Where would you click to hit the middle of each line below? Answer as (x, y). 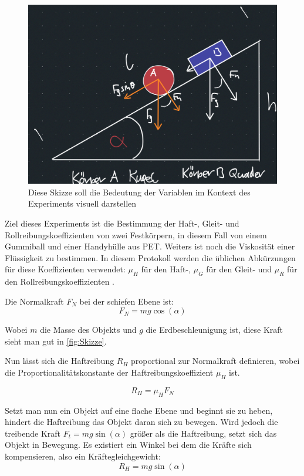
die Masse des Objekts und (88, 330)
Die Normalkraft (34, 301)
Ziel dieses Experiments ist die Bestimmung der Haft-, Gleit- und (122, 223)
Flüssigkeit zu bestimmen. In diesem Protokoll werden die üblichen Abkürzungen (150, 257)
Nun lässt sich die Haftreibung (60, 361)
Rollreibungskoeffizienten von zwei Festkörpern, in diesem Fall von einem (136, 234)
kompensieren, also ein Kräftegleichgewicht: (83, 456)
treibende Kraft (33, 433)
